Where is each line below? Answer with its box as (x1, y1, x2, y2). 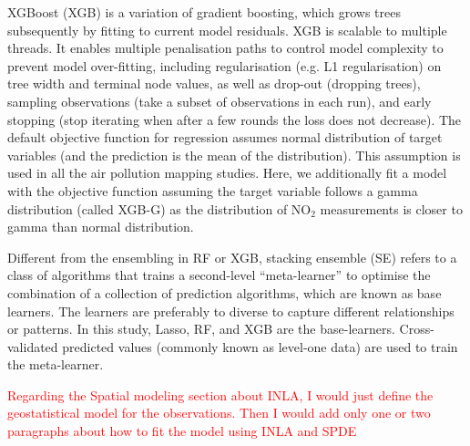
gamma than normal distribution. (7, 217, 194, 236)
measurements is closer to (320, 199, 463, 218)
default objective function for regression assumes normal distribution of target (7, 128, 443, 147)
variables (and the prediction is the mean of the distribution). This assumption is (7, 145, 461, 164)
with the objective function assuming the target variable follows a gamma (7, 181, 418, 200)
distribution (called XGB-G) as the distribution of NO (7, 199, 312, 218)
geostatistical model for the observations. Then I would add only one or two (7, 403, 431, 422)
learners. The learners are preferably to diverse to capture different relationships (7, 301, 455, 320)
